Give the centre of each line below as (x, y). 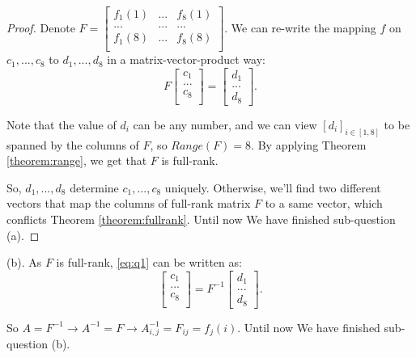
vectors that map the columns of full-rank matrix (129, 203)
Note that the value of (62, 124)
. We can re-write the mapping (300, 27)
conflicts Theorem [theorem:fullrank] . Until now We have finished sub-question (201, 219)
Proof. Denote (41, 27)
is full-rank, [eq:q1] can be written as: (149, 262)
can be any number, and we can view (225, 124)
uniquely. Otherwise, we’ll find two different (273, 187)
